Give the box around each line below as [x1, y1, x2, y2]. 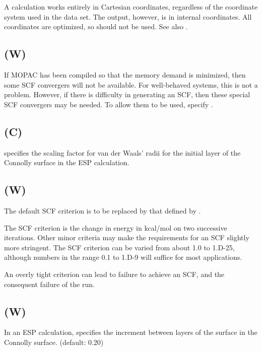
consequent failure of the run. [4, 278, 95, 289]
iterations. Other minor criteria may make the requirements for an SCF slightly [4, 232, 249, 243]
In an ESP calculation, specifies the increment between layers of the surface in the [4, 327, 257, 337]
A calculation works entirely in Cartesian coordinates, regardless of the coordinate [4, 2, 258, 12]
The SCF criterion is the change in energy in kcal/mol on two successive [4, 222, 227, 233]
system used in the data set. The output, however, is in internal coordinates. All [4, 11, 252, 22]
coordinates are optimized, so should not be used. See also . [4, 21, 188, 32]
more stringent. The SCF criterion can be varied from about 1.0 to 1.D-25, [4, 242, 235, 252]
